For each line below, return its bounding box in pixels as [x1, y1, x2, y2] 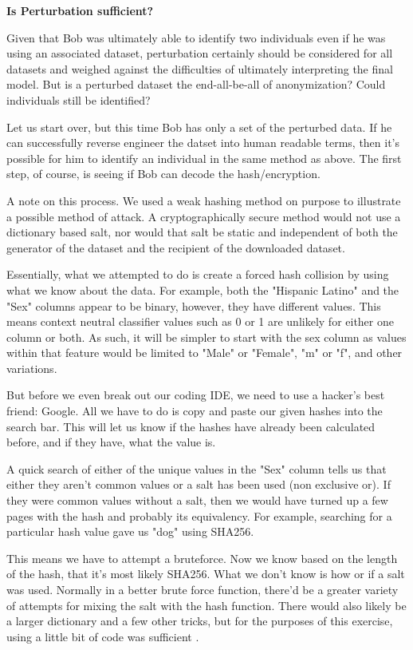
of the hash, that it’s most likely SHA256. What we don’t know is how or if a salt [6, 565, 405, 582]
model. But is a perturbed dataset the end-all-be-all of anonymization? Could [6, 76, 386, 93]
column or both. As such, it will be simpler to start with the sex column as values [6, 328, 407, 345]
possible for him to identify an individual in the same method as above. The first [6, 149, 402, 166]
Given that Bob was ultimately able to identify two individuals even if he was [6, 29, 386, 46]
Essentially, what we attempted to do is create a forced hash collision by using [6, 266, 389, 283]
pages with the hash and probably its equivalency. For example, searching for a [6, 507, 392, 524]
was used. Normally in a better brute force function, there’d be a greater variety [6, 581, 399, 597]
